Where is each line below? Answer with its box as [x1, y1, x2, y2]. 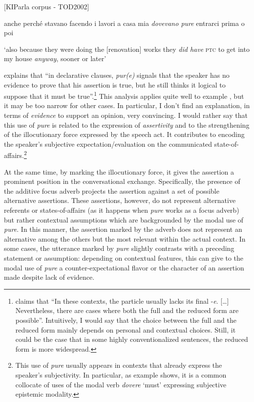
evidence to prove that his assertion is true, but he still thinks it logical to [4, 79, 226, 89]
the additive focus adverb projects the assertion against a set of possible [4, 185, 219, 196]
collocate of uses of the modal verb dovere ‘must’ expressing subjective [15, 379, 227, 389]
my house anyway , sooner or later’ [4, 53, 106, 64]
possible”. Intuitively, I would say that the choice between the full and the [15, 314, 236, 325]
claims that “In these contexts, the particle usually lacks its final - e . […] [15, 295, 229, 306]
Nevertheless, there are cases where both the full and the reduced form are [15, 305, 239, 315]
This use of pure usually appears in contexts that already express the [15, 360, 222, 370]
